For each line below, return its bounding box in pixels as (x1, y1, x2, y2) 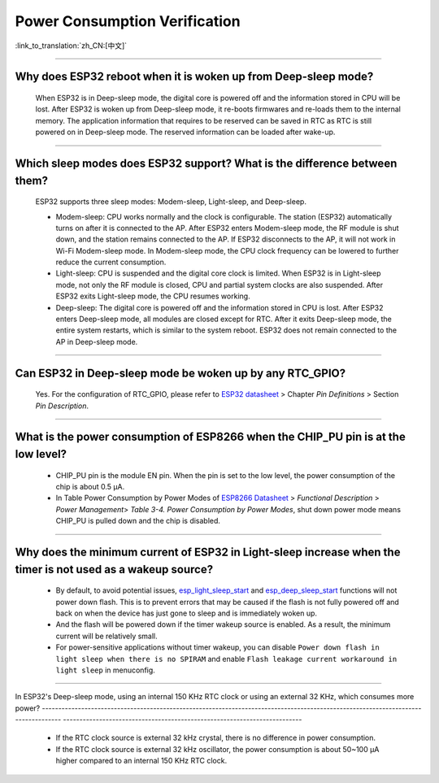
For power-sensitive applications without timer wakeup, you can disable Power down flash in (55, 642, 380, 652)
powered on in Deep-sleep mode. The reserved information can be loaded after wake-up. (35, 127, 336, 137)
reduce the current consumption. (55, 257, 167, 268)
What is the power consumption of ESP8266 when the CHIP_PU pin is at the (15, 430, 406, 444)
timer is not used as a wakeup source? (15, 562, 214, 576)
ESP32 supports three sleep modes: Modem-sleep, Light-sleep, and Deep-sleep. (35, 197, 306, 207)
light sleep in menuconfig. (55, 665, 156, 675)
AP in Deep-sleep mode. (55, 337, 138, 346)
